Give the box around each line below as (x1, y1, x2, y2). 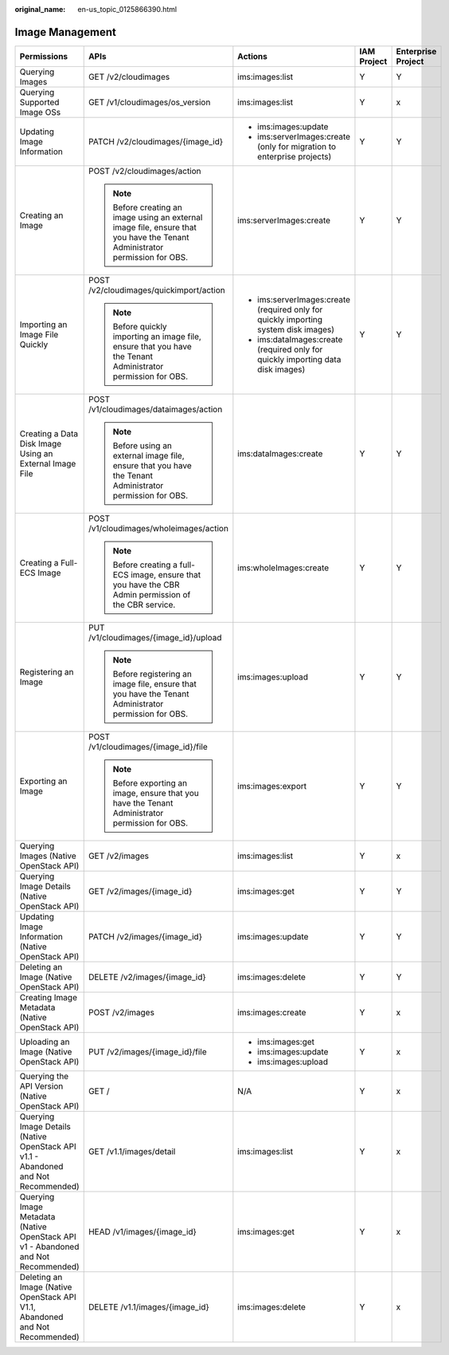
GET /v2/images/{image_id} (88, 885, 193, 896)
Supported (19, 97, 60, 108)
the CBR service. (112, 599, 176, 610)
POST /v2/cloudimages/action (88, 165, 202, 176)
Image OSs (19, 106, 61, 117)
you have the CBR (112, 579, 180, 590)
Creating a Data (19, 427, 79, 439)
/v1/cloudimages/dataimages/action (88, 404, 223, 415)
